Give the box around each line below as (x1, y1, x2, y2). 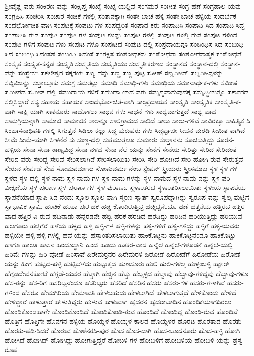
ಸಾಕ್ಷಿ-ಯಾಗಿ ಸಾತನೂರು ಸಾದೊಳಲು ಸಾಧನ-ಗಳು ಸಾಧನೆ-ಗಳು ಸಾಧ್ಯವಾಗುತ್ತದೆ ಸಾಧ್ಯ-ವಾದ (18, 106, 217, 116)
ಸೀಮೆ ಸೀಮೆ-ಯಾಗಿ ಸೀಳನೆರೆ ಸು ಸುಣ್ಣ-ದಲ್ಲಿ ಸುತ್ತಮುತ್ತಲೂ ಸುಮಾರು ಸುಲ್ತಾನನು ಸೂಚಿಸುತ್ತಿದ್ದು (5, 134, 215, 145)
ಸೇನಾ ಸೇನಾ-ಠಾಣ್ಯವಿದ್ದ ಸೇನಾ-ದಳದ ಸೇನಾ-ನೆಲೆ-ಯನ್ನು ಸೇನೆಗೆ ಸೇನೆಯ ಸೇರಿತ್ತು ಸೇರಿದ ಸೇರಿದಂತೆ (23, 144, 237, 154)
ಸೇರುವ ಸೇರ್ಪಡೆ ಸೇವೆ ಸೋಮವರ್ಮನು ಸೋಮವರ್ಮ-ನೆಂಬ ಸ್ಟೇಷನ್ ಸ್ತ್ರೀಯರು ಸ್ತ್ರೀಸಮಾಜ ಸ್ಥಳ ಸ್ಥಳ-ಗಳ (5, 163, 237, 173)
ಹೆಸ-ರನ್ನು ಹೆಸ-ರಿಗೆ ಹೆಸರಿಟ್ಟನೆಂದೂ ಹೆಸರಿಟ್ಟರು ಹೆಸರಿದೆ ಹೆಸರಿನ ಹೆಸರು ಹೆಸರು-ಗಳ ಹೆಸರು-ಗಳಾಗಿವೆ (5, 278, 225, 288)
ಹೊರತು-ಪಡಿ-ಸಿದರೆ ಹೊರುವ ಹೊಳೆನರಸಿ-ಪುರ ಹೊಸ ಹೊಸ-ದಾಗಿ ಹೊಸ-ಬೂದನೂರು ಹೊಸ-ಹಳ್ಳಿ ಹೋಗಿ (5, 325, 240, 336)
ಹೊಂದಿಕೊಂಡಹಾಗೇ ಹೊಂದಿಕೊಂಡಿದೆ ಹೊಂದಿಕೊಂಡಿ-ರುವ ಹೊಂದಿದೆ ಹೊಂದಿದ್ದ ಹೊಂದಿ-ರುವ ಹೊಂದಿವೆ (5, 306, 238, 316)
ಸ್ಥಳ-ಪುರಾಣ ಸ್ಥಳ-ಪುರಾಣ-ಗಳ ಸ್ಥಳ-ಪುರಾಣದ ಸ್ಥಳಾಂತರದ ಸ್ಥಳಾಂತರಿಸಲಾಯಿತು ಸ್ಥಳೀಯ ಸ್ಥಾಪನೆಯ (29, 182, 246, 192)
